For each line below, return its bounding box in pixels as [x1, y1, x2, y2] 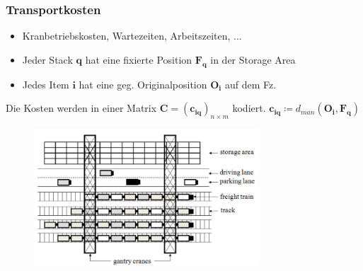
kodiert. [232, 100, 266, 115]
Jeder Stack [22, 52, 73, 67]
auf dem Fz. [224, 76, 277, 91]
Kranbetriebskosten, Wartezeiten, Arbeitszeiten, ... [22, 28, 242, 43]
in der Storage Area [210, 52, 296, 67]
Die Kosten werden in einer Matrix [6, 100, 157, 115]
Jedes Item [22, 76, 69, 91]
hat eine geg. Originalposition [79, 76, 207, 91]
